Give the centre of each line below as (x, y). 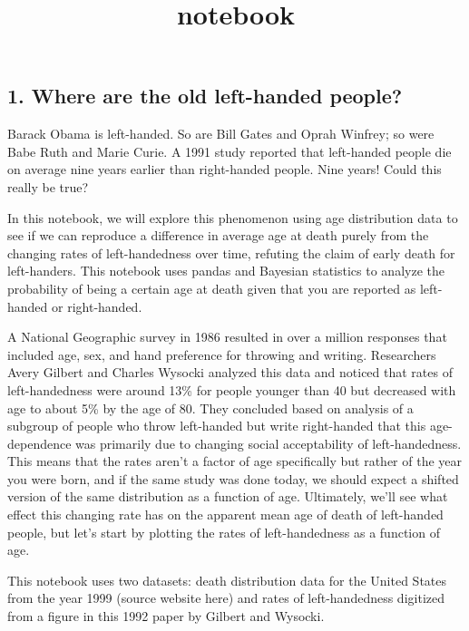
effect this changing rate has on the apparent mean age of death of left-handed (225, 515)
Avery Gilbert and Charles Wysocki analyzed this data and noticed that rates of (230, 372)
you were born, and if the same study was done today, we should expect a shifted (233, 478)
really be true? (48, 186)
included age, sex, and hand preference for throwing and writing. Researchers (222, 354)
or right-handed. (97, 306)
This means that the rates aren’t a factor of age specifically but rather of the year (235, 461)
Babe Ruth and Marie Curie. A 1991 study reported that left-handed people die (230, 151)
